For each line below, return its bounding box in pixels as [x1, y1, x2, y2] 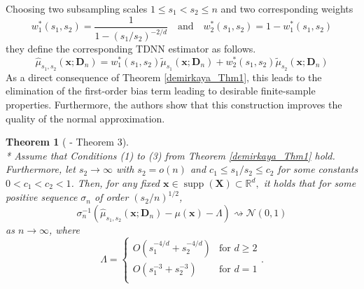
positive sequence [6, 190, 78, 204]
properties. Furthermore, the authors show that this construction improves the [6, 97, 342, 112]
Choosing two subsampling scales [6, 1, 148, 15]
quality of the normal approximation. [6, 111, 165, 125]
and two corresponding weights [220, 1, 353, 15]
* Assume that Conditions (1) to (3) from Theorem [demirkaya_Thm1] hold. [6, 148, 335, 162]
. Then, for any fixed [71, 176, 160, 190]
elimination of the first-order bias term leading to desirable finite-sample [6, 83, 316, 98]
